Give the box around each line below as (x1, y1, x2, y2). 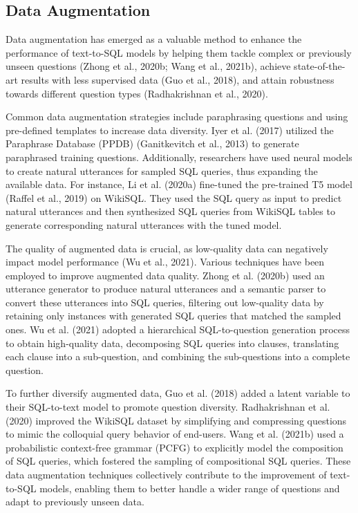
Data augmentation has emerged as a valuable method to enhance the (6, 32, 302, 46)
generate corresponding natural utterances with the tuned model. (6, 217, 282, 232)
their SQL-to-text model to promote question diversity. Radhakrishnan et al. (6, 400, 330, 414)
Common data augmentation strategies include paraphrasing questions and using (6, 109, 348, 124)
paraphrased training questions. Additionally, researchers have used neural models (6, 149, 352, 164)
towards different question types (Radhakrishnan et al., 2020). (6, 86, 268, 100)
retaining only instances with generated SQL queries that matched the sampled (6, 308, 341, 323)
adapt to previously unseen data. (6, 494, 144, 509)
